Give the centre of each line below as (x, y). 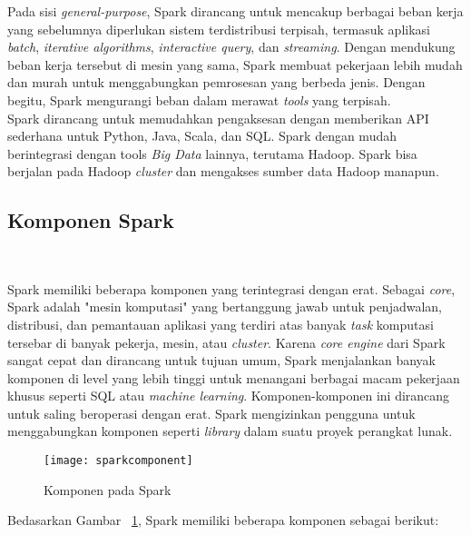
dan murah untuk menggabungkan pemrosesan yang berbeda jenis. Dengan (216, 82)
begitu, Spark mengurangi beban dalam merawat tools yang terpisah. (199, 99)
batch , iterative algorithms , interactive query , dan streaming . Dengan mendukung (231, 47)
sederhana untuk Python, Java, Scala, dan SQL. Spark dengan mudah (202, 136)
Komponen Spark (91, 220)
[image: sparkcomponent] (118, 461)
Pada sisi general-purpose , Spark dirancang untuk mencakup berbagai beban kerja (235, 11)
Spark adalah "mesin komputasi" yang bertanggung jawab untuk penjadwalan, (225, 307)
